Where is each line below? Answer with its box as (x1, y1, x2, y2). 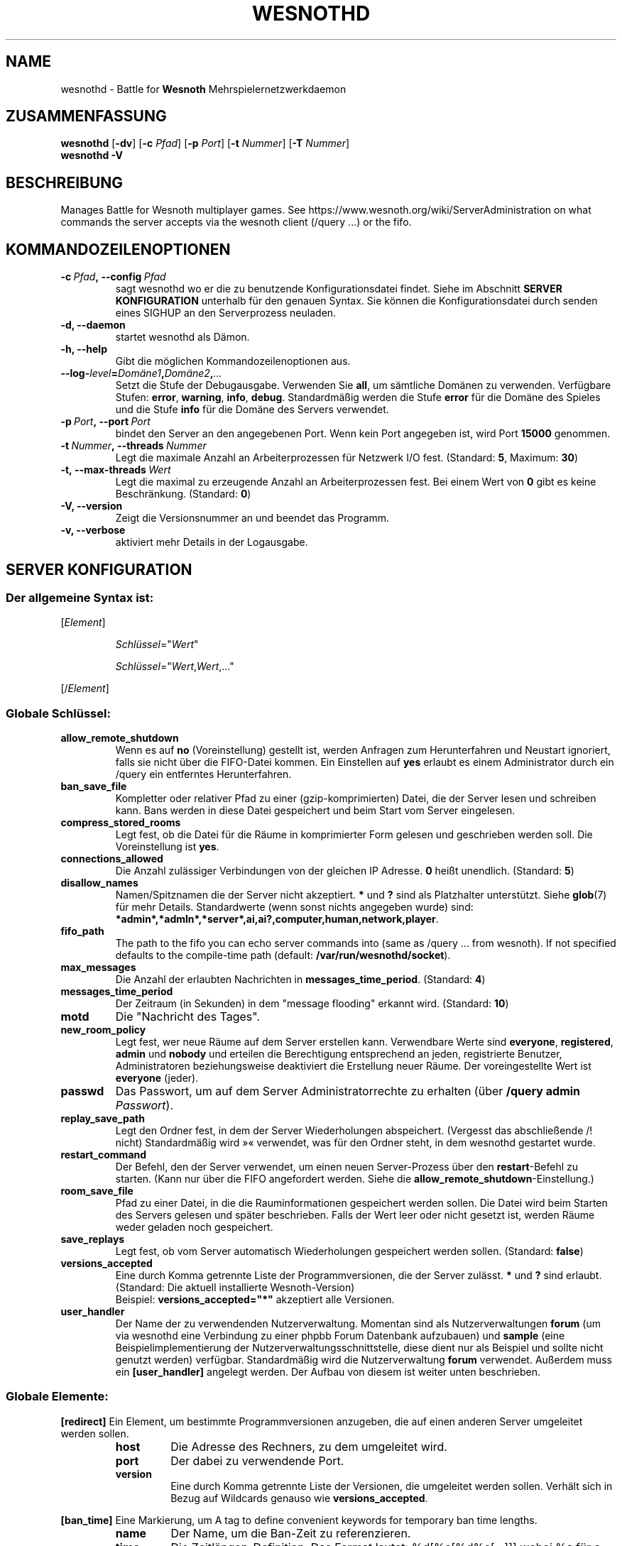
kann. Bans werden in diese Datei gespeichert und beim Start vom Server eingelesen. (115, 804, 515, 817)
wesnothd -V (60, 149, 123, 162)
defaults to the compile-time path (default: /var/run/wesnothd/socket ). (115, 949, 451, 962)
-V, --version (60, 500, 123, 512)
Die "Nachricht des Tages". (115, 1009, 261, 1024)
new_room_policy (60, 1024, 146, 1036)
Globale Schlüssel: (6, 706, 111, 720)
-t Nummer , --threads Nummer (60, 439, 207, 452)
